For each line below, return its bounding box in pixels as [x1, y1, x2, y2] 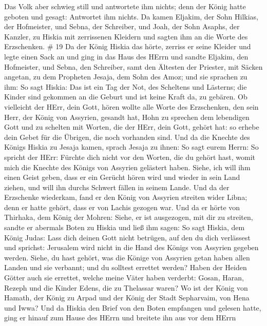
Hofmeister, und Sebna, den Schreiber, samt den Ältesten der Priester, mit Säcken [4, 61, 263, 72]
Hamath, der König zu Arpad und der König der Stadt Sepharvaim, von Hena [4, 292, 250, 303]
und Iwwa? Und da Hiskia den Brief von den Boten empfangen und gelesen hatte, [4, 302, 261, 313]
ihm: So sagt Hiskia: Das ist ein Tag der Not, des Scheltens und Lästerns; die [4, 81, 247, 92]
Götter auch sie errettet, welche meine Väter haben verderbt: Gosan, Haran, [4, 272, 244, 283]
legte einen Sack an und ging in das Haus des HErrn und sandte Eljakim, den [4, 51, 249, 62]
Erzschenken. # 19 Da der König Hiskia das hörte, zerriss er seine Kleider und [4, 41, 251, 52]
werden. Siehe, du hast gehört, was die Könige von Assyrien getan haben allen [4, 252, 250, 262]
